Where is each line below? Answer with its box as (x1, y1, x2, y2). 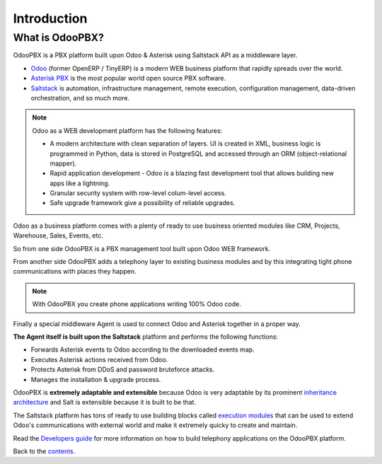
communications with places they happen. (13, 267, 137, 276)
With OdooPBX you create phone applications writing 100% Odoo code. (32, 300, 242, 308)
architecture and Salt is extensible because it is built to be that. (13, 398, 197, 407)
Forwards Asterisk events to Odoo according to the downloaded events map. (30, 345, 255, 354)
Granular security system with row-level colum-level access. (50, 189, 226, 197)
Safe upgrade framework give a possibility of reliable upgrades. (50, 199, 236, 207)
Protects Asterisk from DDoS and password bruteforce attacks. (30, 365, 215, 374)
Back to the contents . (13, 446, 76, 456)
